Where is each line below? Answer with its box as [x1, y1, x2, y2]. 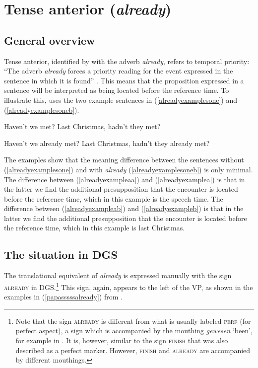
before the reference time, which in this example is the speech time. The [4, 193, 223, 204]
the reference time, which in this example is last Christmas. [4, 222, 185, 233]
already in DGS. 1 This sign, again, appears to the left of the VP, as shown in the [4, 280, 253, 292]
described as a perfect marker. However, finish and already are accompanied [15, 345, 251, 355]
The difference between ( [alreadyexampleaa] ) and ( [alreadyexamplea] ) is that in [4, 174, 245, 184]
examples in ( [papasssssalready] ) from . [4, 292, 123, 302]
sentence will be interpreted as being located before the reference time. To [4, 85, 229, 95]
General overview [4, 32, 95, 48]
